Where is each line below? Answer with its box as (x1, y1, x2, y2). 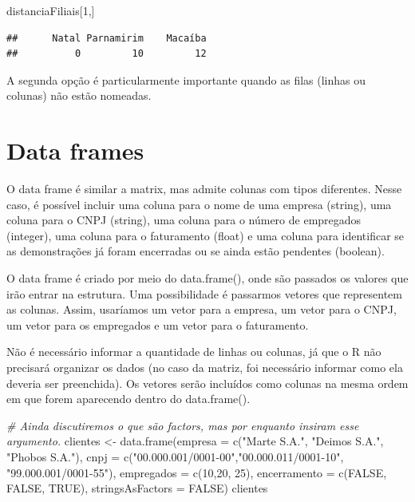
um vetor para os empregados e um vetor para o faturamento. (6, 316, 309, 333)
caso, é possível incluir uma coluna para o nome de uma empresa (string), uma (6, 196, 392, 212)
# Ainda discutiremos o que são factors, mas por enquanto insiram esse (6, 417, 359, 433)
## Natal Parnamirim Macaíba (6, 32, 207, 44)
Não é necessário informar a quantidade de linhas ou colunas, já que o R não (6, 343, 381, 360)
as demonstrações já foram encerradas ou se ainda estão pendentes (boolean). (6, 243, 385, 259)
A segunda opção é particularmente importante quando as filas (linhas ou (6, 71, 366, 88)
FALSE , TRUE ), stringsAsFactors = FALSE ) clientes (6, 480, 268, 496)
